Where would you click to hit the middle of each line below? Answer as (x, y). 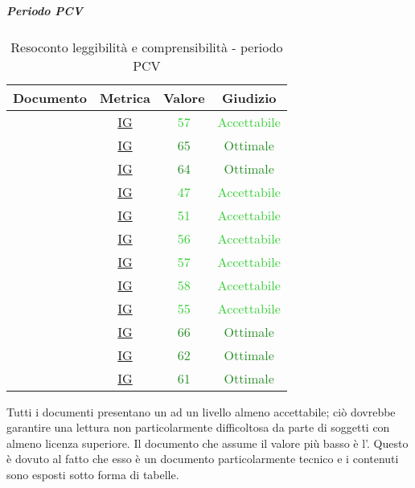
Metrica (125, 97)
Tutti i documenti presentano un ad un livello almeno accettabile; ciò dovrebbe (201, 411)
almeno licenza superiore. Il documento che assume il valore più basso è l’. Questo (207, 443)
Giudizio (249, 97)
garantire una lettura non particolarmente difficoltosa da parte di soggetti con (198, 427)
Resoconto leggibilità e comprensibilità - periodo (147, 47)
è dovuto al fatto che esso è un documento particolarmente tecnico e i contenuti (203, 459)
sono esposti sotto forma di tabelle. (93, 474)
